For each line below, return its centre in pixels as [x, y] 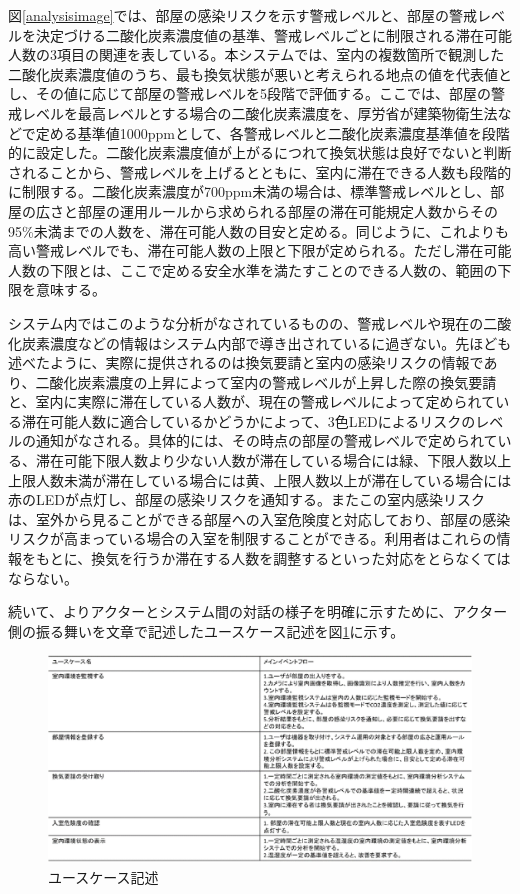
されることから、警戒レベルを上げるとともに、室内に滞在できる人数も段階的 [260, 171]
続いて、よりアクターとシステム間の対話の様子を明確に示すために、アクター [258, 611]
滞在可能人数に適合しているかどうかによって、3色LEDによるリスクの [248, 420]
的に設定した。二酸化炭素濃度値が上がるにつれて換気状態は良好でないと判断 [260, 152]
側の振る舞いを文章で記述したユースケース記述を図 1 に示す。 [206, 630]
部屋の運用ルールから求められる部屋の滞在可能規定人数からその [287, 210]
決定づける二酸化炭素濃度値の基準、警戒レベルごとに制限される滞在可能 [273, 34]
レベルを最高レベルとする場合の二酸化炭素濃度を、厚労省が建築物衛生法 [259, 112]
